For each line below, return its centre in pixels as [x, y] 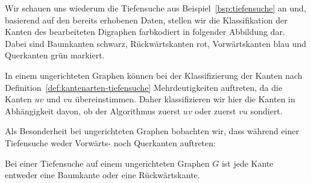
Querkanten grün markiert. [55, 55]
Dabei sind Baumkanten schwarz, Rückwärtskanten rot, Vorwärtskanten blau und [156, 43]
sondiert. [266, 110]
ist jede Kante [247, 163]
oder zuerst [215, 110]
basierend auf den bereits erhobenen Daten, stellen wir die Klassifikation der [146, 20]
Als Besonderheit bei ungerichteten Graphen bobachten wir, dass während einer [152, 131]
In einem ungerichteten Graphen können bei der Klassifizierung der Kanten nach [154, 75]
